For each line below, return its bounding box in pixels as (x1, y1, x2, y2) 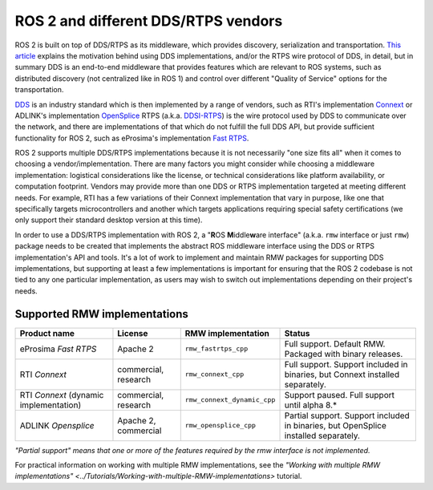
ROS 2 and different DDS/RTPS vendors (14, 12, 283, 30)
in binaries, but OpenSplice (284, 419, 386, 431)
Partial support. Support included (284, 410, 411, 421)
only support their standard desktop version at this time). (14, 215, 203, 225)
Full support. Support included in (284, 358, 408, 370)
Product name (19, 327, 75, 338)
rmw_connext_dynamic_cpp (184, 395, 276, 404)
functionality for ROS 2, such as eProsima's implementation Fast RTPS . (14, 133, 249, 143)
